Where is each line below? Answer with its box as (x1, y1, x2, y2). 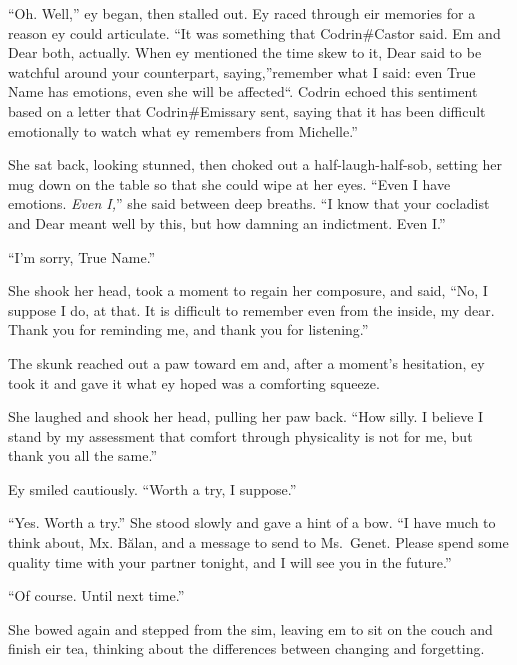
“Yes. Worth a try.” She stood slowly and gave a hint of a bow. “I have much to (8, 512, 496, 533)
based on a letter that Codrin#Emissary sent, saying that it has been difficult (8, 100, 486, 121)
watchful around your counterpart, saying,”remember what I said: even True (8, 61, 476, 82)
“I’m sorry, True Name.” (8, 246, 156, 267)
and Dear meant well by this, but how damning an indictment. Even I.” (8, 212, 446, 233)
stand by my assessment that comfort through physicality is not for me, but (8, 425, 473, 446)
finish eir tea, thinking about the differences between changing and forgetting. (8, 638, 485, 659)
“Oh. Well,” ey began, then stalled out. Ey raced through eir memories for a (8, 3, 476, 23)
